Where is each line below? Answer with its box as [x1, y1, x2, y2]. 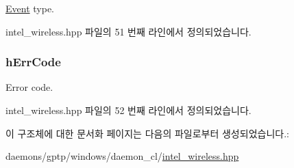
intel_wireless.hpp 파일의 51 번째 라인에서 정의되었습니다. [5, 24, 252, 38]
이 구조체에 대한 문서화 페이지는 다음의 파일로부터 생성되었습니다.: [5, 126, 289, 140]
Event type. [5, 1, 54, 15]
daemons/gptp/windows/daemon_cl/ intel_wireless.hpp [5, 149, 239, 163]
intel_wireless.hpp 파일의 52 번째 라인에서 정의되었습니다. [5, 103, 252, 117]
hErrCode [5, 53, 61, 70]
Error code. [5, 80, 53, 94]
